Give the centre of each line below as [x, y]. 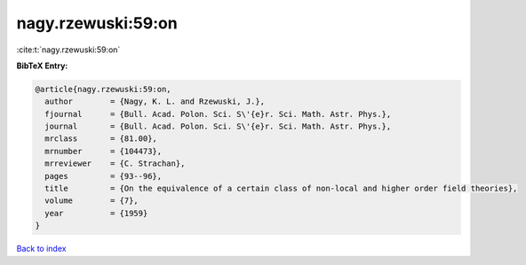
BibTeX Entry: [42, 66]
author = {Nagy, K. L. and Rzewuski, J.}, [155, 101]
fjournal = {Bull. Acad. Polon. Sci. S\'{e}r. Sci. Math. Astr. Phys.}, [218, 114]
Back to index [41, 249]
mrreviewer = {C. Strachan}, [115, 164]
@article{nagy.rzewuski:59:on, [104, 89]
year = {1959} [96, 213]
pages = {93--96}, [104, 176]
